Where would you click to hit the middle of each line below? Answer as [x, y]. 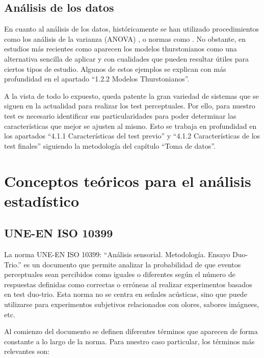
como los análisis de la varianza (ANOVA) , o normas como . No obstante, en [125, 38]
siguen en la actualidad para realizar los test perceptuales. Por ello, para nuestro [130, 106]
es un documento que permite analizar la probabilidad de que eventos [132, 264]
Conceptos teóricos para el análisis [128, 181]
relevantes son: [27, 351]
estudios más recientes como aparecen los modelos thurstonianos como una [121, 49]
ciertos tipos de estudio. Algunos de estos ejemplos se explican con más [115, 68]
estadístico [42, 200]
